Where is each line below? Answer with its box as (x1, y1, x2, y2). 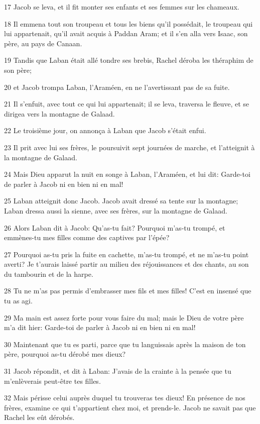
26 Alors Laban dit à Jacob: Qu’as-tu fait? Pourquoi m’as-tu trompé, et (4, 222, 225, 233)
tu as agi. (4, 295, 33, 306)
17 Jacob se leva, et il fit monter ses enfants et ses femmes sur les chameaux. (4, 2, 239, 12)
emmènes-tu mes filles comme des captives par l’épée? (4, 232, 170, 243)
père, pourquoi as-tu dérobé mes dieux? (4, 349, 126, 359)
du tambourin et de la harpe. (4, 268, 93, 279)
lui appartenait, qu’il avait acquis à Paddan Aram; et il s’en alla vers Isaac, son (4, 28, 248, 39)
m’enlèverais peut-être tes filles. (4, 375, 101, 386)
